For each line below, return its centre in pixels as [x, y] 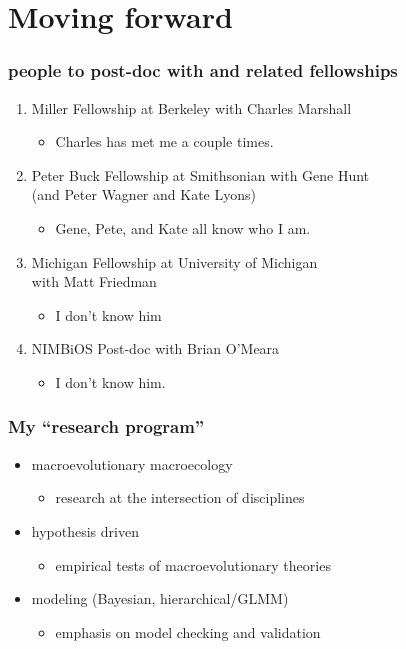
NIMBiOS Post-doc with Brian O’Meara [155, 348]
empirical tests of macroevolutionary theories [193, 564]
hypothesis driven [85, 530]
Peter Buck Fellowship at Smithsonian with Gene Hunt [200, 174]
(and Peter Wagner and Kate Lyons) [143, 194]
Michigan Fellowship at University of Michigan [174, 261]
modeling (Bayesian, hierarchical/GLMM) [160, 598]
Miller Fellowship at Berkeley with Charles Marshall [191, 107]
